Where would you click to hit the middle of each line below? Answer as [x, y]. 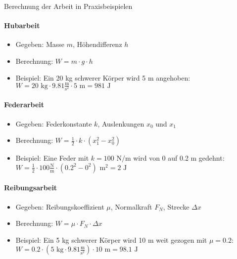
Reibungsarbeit [31, 188]
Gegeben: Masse [40, 44]
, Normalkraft [131, 206]
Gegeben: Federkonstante [54, 123]
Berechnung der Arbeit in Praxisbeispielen [68, 6]
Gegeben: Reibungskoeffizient [60, 206]
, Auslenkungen [121, 123]
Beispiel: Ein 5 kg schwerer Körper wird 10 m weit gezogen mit [111, 239]
